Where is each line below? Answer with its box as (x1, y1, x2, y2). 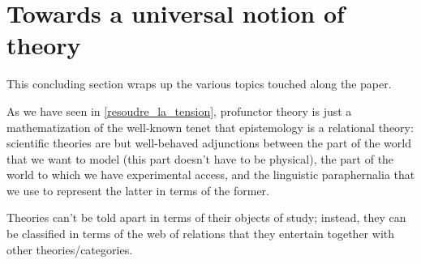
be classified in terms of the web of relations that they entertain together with (6, 225, 395, 242)
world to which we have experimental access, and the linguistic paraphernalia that (6, 166, 415, 183)
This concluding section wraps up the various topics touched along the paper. (6, 75, 392, 92)
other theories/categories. (6, 241, 133, 258)
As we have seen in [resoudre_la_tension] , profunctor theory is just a (6, 102, 352, 119)
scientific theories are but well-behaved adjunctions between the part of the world (6, 134, 411, 151)
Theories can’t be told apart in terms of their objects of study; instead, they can (6, 209, 406, 226)
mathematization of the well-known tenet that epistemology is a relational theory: (6, 118, 414, 135)
